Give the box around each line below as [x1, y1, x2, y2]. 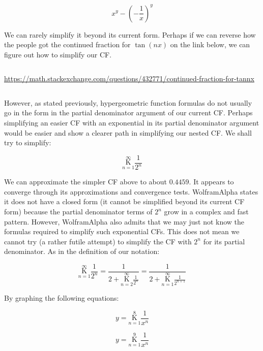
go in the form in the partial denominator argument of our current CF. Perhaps [4, 107, 253, 118]
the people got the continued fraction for [4, 39, 131, 50]
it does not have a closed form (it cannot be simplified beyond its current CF [4, 196, 245, 207]
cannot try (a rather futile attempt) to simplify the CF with [4, 236, 192, 246]
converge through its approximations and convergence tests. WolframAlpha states [4, 186, 258, 197]
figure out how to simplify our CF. [4, 49, 112, 59]
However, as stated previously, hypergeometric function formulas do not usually [4, 97, 252, 108]
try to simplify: [4, 137, 51, 148]
